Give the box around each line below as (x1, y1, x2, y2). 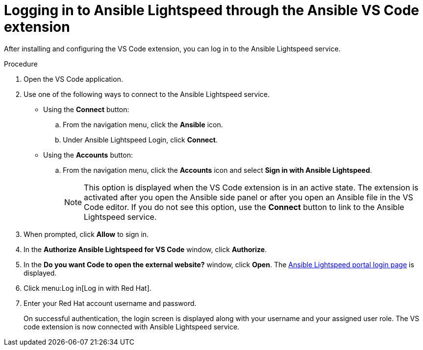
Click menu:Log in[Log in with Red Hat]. (24, 283, 151, 292)
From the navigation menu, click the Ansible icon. (63, 120, 223, 129)
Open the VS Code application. (24, 74, 123, 83)
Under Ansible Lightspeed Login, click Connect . (63, 135, 218, 144)
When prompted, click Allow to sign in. (24, 230, 149, 238)
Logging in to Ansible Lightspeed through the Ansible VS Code (4, 2, 420, 19)
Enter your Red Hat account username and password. (24, 299, 197, 307)
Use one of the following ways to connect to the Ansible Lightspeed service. (24, 90, 270, 98)
